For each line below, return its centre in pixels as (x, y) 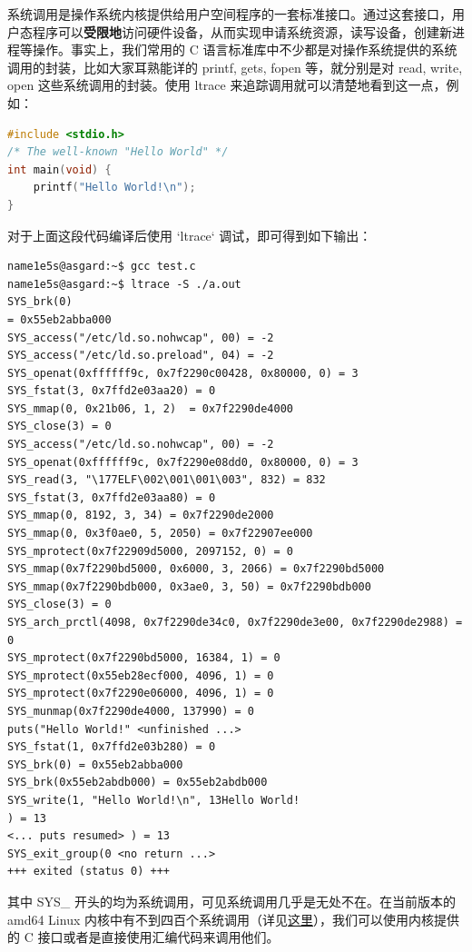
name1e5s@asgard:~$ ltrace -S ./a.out (124, 284)
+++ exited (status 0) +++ (88, 872)
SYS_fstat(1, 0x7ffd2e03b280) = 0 (112, 747)
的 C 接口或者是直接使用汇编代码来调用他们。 (143, 937)
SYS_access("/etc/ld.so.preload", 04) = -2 (141, 356)
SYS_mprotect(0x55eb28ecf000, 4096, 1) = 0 (141, 675)
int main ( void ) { (59, 169)
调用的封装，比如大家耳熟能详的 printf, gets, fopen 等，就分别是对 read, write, (235, 67)
